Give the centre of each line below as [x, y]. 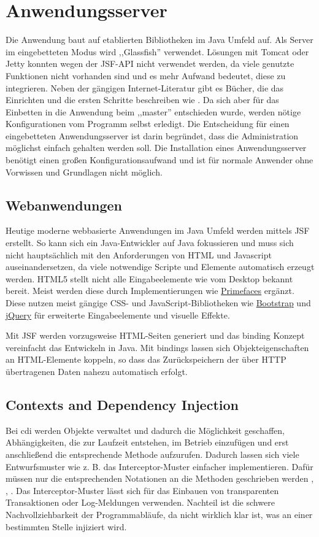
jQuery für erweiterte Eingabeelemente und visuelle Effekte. [118, 315]
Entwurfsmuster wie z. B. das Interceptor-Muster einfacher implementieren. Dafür [159, 466]
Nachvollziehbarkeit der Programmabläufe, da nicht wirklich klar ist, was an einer [159, 514]
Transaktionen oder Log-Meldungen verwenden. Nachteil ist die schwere [140, 502]
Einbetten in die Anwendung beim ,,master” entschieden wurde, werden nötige [153, 111]
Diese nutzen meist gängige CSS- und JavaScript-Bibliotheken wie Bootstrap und [158, 303]
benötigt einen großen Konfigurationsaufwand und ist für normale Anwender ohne [159, 160]
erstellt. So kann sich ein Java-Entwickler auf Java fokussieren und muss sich [150, 243]
